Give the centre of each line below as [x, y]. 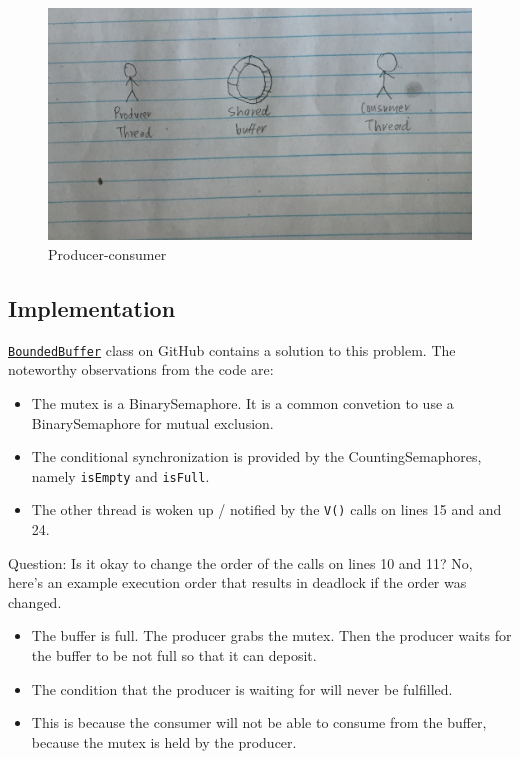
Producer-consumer [107, 253]
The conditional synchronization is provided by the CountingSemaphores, [256, 456]
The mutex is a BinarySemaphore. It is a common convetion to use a [242, 402]
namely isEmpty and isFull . [120, 475]
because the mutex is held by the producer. [164, 741]
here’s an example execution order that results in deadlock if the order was [237, 582]
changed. [35, 601]
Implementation [92, 307]
